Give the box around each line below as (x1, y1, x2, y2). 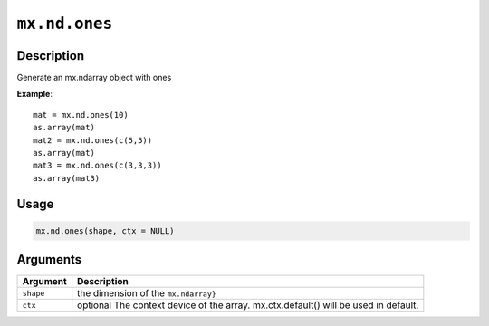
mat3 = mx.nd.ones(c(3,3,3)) (33, 160, 162, 171)
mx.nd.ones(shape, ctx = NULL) (35, 225, 176, 235)
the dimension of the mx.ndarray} (77, 287, 216, 300)
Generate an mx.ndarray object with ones (16, 72, 172, 83)
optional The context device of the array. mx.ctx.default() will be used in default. (77, 299, 419, 312)
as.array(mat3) (33, 173, 101, 183)
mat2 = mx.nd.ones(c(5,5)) (33, 135, 153, 145)
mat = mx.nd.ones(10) (33, 110, 129, 120)
